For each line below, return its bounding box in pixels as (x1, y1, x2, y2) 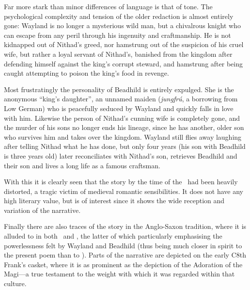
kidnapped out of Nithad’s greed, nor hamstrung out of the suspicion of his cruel (4, 39, 244, 49)
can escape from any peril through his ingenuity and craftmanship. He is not (4, 30, 231, 40)
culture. (4, 278, 27, 289)
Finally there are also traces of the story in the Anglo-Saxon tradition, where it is (4, 221, 247, 231)
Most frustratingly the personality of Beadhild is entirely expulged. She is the (4, 84, 234, 94)
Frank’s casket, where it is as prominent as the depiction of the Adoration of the (4, 259, 243, 269)
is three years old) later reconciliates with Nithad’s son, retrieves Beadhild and (4, 150, 237, 161)
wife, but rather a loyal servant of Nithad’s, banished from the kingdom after (4, 48, 233, 59)
